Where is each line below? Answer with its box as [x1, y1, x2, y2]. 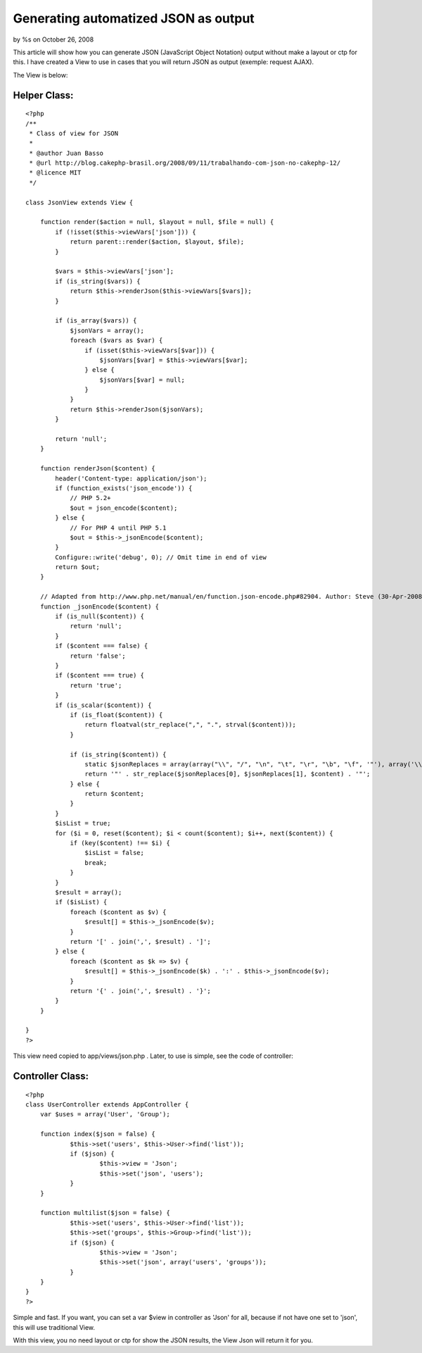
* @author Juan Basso [29, 149, 104, 157]
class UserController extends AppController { [25, 1101, 189, 1109]
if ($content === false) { [55, 642, 148, 650]
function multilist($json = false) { [39, 1209, 170, 1217]
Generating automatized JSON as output [13, 11, 255, 26]
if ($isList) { [55, 898, 108, 906]
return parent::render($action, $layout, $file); [70, 238, 245, 246]
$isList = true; [55, 819, 111, 828]
